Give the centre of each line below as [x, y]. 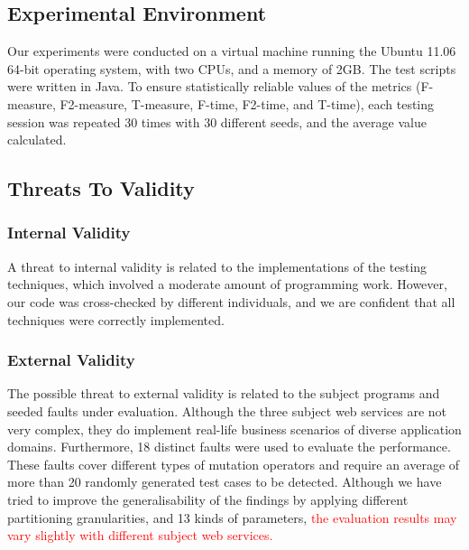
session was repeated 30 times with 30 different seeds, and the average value [217, 121]
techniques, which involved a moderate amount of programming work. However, [227, 284]
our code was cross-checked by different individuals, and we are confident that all [231, 301]
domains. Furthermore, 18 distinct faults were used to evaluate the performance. [229, 447]
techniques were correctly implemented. [116, 319]
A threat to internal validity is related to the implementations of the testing [217, 266]
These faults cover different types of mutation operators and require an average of [234, 464]
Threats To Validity [101, 188]
